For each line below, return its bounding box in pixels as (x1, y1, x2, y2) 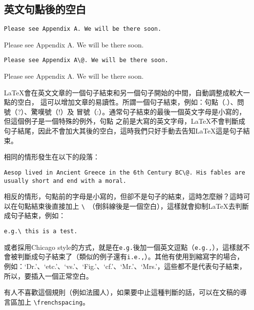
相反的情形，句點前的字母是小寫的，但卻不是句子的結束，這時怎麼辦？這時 (4, 191, 243, 201)
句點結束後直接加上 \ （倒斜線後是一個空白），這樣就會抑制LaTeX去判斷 (17, 200, 249, 211)
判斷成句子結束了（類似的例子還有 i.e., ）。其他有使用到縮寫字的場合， (17, 251, 244, 262)
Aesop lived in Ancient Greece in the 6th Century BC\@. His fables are (4, 169, 245, 176)
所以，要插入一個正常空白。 (4, 270, 93, 281)
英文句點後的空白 (4, 1, 86, 17)
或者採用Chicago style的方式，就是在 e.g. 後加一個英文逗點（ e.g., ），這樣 (4, 242, 236, 252)
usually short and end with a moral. (4, 177, 127, 184)
